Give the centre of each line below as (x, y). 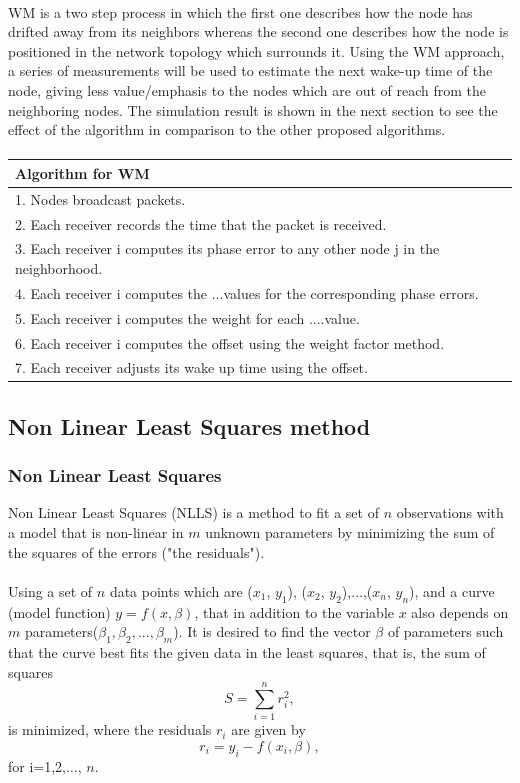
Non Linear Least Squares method (189, 425)
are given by (268, 729)
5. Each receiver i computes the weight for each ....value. (187, 317)
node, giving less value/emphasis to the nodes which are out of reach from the (247, 89)
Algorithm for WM (82, 172)
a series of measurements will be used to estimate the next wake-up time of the (250, 70)
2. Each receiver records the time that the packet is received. (201, 223)
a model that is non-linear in (96, 532)
